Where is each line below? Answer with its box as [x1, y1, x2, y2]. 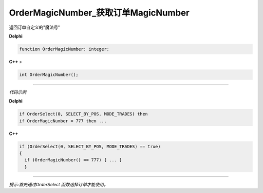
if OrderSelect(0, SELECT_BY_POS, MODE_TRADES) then [19, 111, 148, 117]
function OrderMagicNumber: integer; [19, 46, 110, 52]
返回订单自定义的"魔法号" [9, 24, 60, 30]
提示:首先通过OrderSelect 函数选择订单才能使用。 [9, 181, 108, 187]
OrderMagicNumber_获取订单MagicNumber [9, 7, 190, 18]
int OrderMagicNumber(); [19, 72, 79, 77]
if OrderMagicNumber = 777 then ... [19, 118, 107, 124]
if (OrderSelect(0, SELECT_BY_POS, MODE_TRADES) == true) [19, 144, 161, 149]
